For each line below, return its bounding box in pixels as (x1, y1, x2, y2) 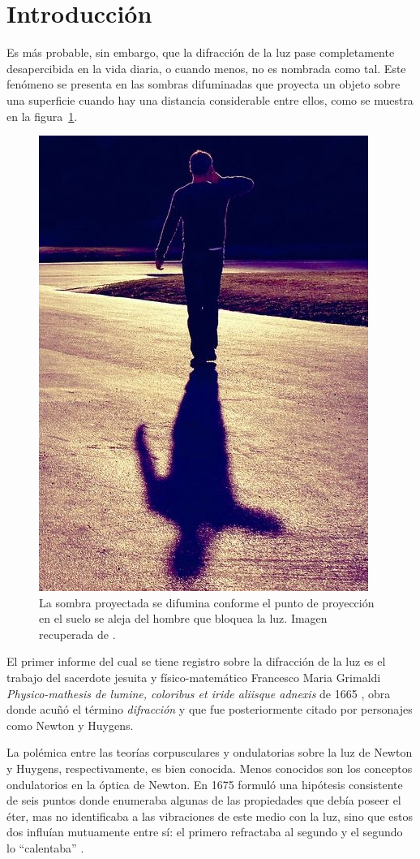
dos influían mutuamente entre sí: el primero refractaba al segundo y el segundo (6, 823, 403, 840)
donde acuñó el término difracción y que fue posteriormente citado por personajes (6, 701, 413, 718)
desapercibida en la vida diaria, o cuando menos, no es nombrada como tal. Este (6, 59, 406, 76)
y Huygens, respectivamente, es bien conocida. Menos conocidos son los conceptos (6, 760, 413, 777)
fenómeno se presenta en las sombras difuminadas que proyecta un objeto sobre (6, 76, 401, 93)
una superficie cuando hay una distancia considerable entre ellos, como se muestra (6, 91, 414, 108)
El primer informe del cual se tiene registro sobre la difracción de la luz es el (6, 653, 386, 670)
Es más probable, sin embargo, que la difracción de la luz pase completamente (6, 44, 395, 61)
